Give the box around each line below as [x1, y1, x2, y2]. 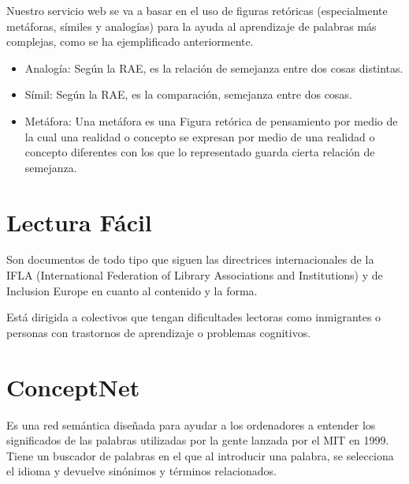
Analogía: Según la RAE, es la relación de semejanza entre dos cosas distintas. [24, 59, 403, 76]
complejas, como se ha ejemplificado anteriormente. [6, 33, 254, 50]
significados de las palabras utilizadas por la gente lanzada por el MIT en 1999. [6, 432, 389, 448]
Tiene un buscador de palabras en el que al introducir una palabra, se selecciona [6, 447, 394, 463]
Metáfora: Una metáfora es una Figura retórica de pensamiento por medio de [24, 112, 398, 129]
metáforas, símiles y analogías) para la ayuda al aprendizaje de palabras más [6, 17, 377, 34]
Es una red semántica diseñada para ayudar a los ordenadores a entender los [6, 416, 376, 433]
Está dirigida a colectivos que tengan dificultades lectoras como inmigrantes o [6, 309, 381, 325]
